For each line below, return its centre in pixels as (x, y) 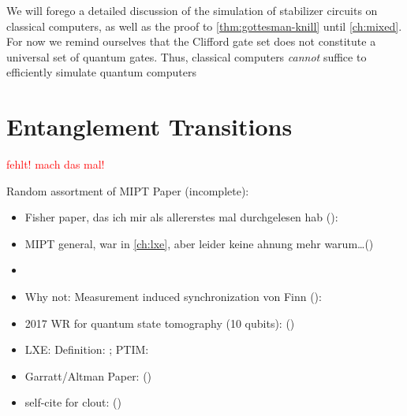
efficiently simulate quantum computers (101, 72)
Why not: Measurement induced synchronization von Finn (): (173, 297)
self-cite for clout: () (73, 402)
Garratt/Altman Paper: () (88, 375)
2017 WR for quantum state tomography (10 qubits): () (160, 323)
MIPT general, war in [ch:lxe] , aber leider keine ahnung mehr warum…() (199, 243)
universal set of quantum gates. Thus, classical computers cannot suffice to (187, 56)
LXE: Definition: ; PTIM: (87, 349)
